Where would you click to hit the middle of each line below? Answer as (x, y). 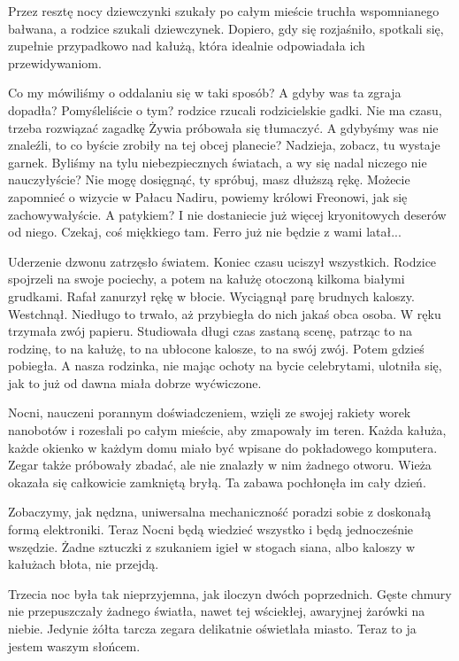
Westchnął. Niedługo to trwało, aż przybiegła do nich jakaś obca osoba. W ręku (225, 313)
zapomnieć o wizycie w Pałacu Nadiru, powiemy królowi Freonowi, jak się (208, 196)
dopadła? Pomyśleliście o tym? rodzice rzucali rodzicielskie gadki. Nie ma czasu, (225, 109)
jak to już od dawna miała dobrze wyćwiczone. (135, 382)
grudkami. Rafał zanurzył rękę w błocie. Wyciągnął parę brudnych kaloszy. (211, 296)
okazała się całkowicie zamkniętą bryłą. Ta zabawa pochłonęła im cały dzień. (217, 482)
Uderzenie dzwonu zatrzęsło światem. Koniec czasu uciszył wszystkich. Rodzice (222, 261)
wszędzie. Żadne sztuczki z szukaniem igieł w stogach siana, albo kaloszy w (212, 546)
